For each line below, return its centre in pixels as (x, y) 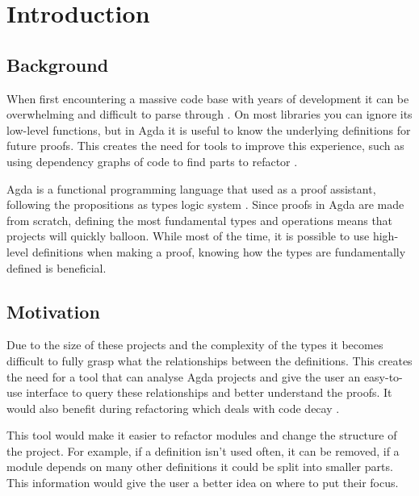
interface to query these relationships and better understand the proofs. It (209, 392)
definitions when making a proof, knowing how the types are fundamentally (219, 251)
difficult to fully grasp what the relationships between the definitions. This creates (209, 360)
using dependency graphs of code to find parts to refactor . (152, 161)
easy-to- (383, 376)
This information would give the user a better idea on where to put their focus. (203, 483)
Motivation (53, 311)
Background (58, 64)
